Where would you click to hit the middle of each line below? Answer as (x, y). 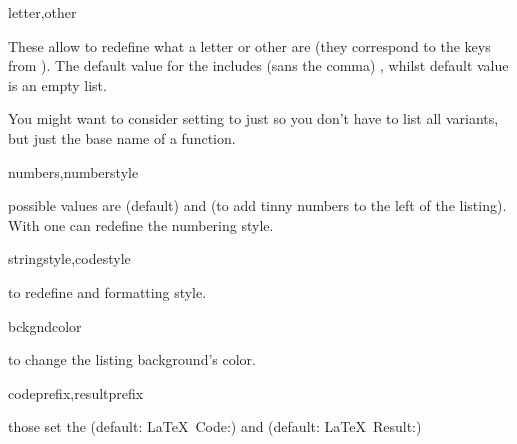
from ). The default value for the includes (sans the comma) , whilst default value (258, 65)
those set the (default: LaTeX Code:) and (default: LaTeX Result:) (215, 426)
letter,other (42, 12)
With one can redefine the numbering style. (141, 224)
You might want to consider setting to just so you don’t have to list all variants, (253, 118)
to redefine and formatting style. (107, 291)
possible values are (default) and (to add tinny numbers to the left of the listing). (257, 205)
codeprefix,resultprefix (76, 392)
